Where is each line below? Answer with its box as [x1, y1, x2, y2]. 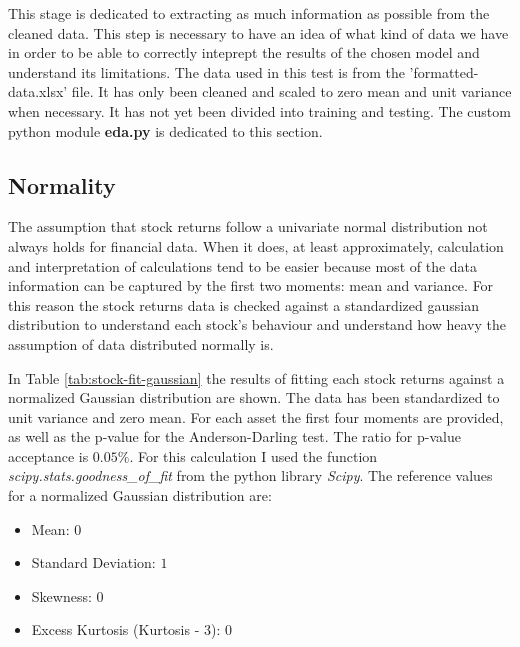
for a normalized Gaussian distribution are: [8, 485, 272, 506]
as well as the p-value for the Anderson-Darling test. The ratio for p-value [8, 426, 461, 447]
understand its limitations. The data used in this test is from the [8, 61, 405, 82]
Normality [8, 169, 116, 200]
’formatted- [409, 61, 479, 82]
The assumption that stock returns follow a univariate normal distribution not [8, 216, 488, 237]
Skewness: [31, 585, 92, 606]
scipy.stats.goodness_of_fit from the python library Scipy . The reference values [8, 465, 493, 486]
